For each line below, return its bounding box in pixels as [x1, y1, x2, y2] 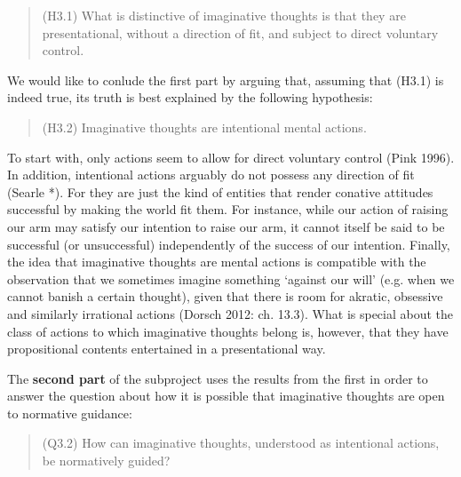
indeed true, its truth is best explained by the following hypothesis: [7, 88, 373, 107]
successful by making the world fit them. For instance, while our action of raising [7, 200, 449, 219]
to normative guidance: [7, 403, 132, 422]
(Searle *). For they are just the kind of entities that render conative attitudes [7, 182, 433, 201]
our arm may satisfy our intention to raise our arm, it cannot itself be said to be [7, 217, 445, 235]
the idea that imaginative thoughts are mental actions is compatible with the [7, 252, 426, 271]
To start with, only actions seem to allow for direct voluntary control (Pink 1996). [7, 147, 455, 166]
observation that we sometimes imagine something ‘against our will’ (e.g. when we [7, 269, 455, 288]
